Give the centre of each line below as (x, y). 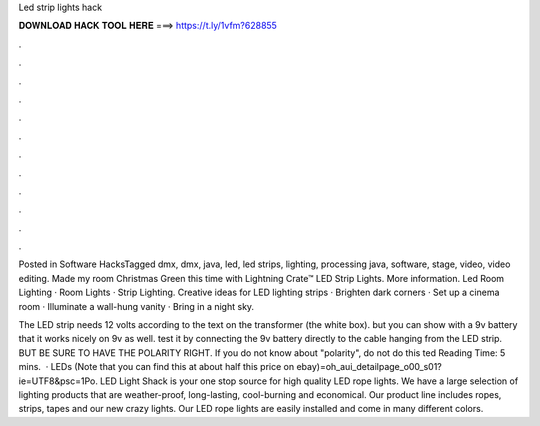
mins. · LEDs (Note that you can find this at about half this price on (156, 367)
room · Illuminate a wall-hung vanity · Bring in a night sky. (136, 306)
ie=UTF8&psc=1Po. (58, 381)
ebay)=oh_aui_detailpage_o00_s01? (369, 367)
